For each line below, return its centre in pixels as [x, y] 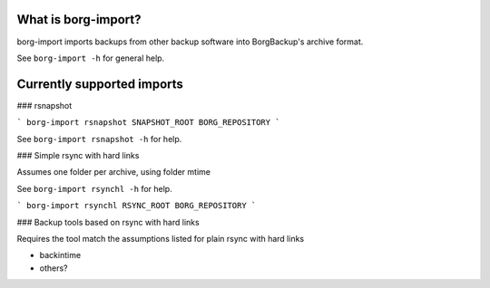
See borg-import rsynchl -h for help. [94, 188]
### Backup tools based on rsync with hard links [108, 222]
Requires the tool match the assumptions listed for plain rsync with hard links [160, 238]
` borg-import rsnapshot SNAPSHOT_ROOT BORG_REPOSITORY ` [148, 123]
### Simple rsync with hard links [78, 155]
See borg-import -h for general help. [91, 58]
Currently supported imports [100, 84]
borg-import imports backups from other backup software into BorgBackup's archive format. [190, 42]
